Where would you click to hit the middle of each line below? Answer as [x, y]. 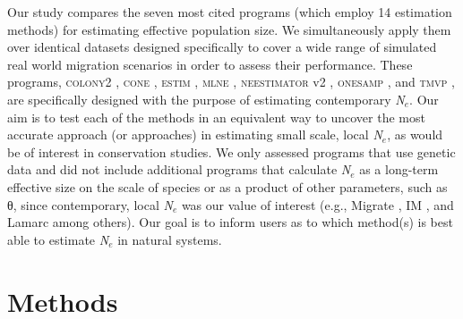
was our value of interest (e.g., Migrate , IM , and [317, 204]
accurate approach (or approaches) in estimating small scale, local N [195, 134]
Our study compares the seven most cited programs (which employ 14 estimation [230, 12]
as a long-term [399, 169]
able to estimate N [58, 239]
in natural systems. [170, 239]
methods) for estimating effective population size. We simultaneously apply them [229, 29]
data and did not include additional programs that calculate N [179, 169]
